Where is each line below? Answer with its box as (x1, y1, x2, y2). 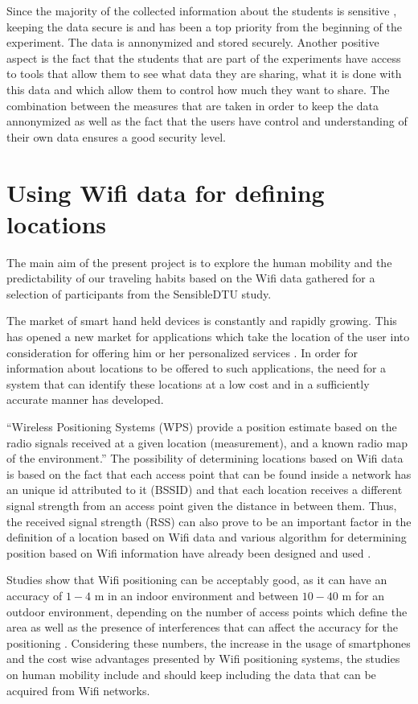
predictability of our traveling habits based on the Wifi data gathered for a (6, 270, 375, 286)
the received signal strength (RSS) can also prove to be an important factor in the (6, 513, 412, 529)
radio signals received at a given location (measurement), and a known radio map (6, 434, 408, 451)
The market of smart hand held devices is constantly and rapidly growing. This (6, 312, 397, 329)
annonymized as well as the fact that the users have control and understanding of (6, 113, 408, 130)
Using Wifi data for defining (6, 175, 325, 208)
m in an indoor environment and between (94, 587, 298, 603)
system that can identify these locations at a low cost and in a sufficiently (6, 375, 370, 392)
